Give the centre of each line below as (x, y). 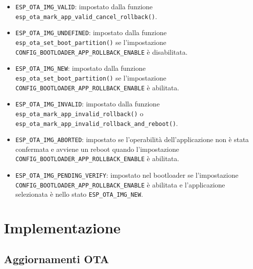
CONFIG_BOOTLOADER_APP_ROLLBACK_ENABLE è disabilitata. (101, 52)
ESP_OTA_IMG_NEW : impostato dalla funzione (80, 68)
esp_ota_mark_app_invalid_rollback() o (79, 113)
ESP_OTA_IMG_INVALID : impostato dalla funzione (88, 104)
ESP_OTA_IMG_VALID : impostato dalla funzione (84, 6)
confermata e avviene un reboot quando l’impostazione (97, 149)
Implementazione (62, 228)
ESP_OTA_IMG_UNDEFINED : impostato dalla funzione (91, 32)
